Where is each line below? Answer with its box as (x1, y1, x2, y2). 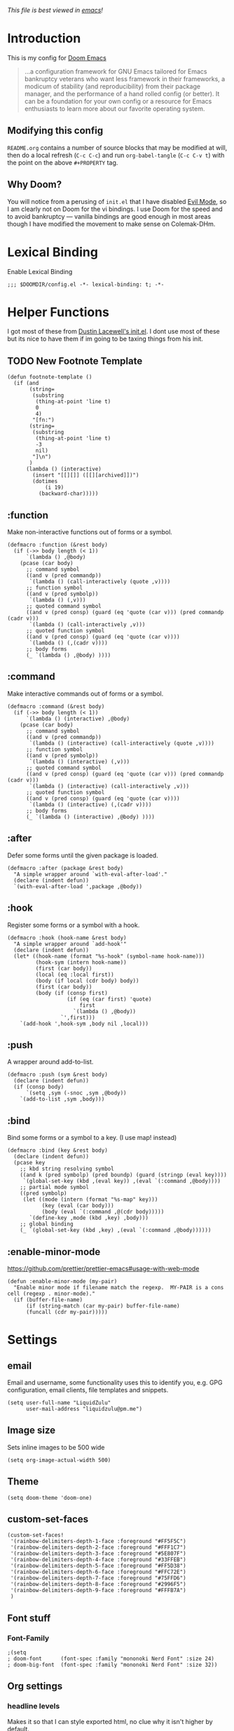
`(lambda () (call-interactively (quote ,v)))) (29, 578, 171, 585)
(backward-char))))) (38, 490, 99, 497)
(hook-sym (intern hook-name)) (35, 958, 128, 966)
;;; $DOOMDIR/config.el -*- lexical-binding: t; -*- (7, 280, 165, 288)
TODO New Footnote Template (7, 355, 143, 367)
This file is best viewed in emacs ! (7, 6, 104, 14)
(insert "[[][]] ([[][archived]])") (32, 472, 139, 479)
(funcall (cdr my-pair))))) (25, 1308, 109, 1315)
